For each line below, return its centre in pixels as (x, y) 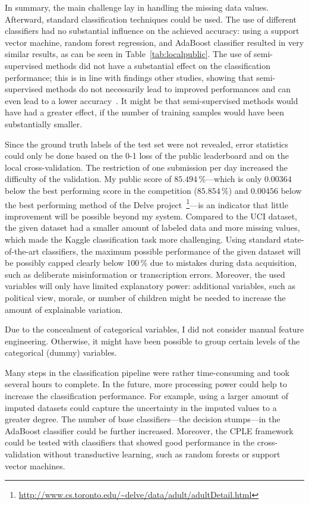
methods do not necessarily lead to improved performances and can (168, 89)
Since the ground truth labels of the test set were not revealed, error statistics (147, 144)
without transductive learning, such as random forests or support (162, 454)
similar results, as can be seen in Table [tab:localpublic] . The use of (128, 54)
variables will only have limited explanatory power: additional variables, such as (150, 286)
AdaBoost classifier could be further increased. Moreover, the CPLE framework (149, 430)
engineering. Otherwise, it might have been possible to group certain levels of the (152, 341)
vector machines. (35, 465)
